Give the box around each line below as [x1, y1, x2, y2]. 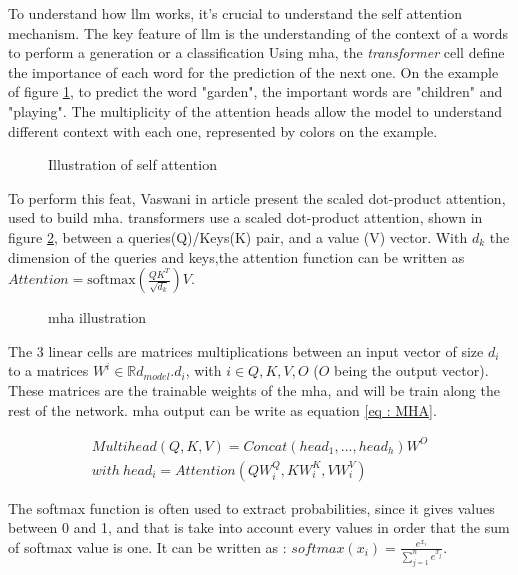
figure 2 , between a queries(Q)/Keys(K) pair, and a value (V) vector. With [8, 226, 468, 247]
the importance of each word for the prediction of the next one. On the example [8, 61, 499, 82]
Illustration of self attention [48, 154, 217, 175]
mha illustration [48, 307, 147, 328]
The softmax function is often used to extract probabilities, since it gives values [8, 497, 495, 518]
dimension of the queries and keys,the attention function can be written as [8, 246, 465, 267]
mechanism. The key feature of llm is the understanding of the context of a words [8, 22, 509, 43]
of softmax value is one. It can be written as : [8, 536, 287, 557]
